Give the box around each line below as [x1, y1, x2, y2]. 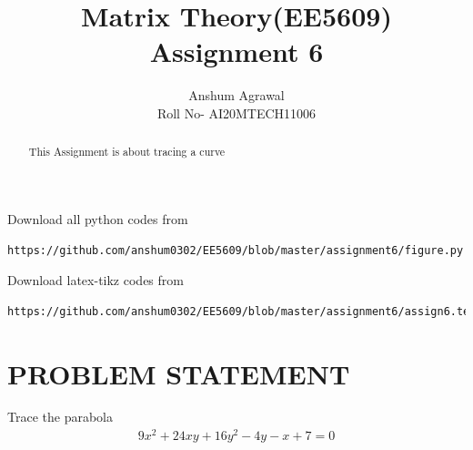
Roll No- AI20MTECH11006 [156, 103, 317, 122]
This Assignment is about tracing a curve [28, 144, 226, 159]
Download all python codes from [7, 209, 188, 228]
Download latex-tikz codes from [7, 271, 184, 290]
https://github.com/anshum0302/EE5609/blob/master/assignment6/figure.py [7, 243, 464, 257]
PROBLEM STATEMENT [7, 354, 350, 392]
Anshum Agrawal [188, 86, 285, 105]
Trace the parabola [7, 407, 113, 426]
